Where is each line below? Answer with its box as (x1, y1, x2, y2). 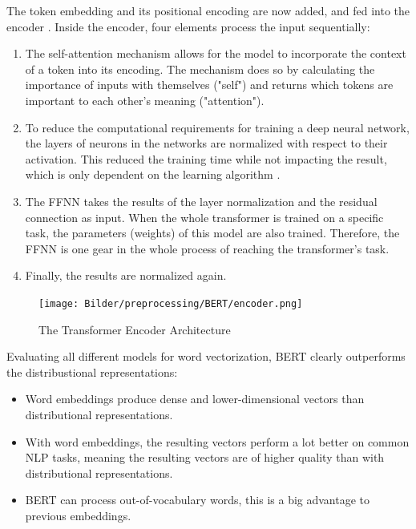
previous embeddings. (25, 507, 131, 523)
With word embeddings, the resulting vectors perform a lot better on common (25, 433, 410, 450)
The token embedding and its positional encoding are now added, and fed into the (6, 2, 410, 18)
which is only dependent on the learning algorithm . (25, 166, 281, 183)
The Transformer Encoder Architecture (38, 321, 231, 337)
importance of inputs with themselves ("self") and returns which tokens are (25, 76, 394, 93)
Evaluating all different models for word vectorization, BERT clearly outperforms (6, 348, 406, 365)
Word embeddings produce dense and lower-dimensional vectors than (25, 390, 365, 407)
